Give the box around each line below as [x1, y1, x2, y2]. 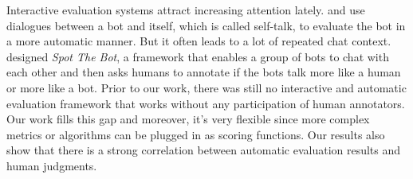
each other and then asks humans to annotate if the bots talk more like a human [6, 64, 401, 80]
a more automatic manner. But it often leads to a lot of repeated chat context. [6, 33, 391, 49]
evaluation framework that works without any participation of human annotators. [6, 95, 405, 111]
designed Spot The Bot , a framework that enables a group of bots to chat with [6, 48, 389, 64]
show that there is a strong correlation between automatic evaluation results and [6, 142, 401, 158]
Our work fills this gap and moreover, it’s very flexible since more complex [6, 111, 370, 127]
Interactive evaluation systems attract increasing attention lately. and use [6, 2, 365, 18]
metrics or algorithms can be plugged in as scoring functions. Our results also [6, 126, 385, 142]
